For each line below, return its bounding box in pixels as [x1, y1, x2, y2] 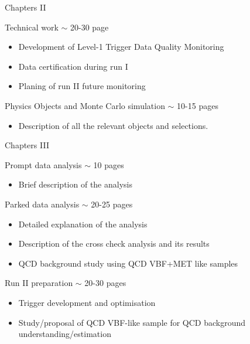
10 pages [93, 158, 124, 171]
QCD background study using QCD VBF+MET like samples [18, 257, 238, 269]
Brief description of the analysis [18, 178, 132, 190]
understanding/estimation [18, 328, 111, 340]
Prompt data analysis [5, 158, 82, 171]
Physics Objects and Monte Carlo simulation [5, 99, 165, 111]
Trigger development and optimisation [18, 296, 156, 308]
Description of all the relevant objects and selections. [18, 119, 208, 131]
